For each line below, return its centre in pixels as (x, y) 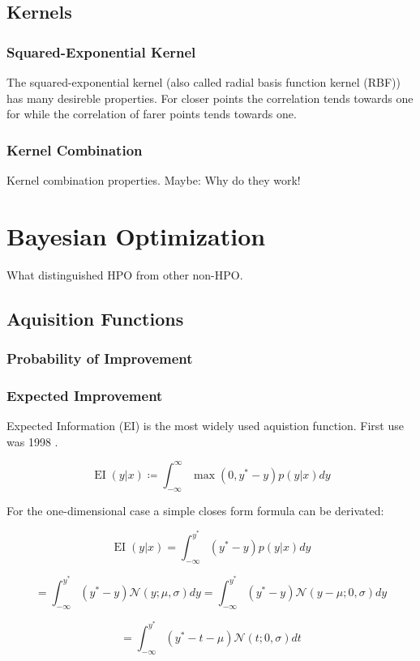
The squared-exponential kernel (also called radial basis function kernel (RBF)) (204, 82)
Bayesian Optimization (136, 235)
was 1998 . (32, 441)
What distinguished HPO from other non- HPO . (125, 274)
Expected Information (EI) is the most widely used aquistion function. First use (205, 426)
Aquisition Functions (95, 318)
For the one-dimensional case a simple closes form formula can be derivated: (195, 510)
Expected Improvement (85, 395)
